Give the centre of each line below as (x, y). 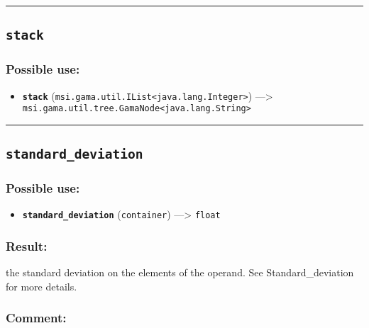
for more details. (42, 286)
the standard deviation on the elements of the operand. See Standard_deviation (180, 272)
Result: (27, 246)
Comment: (36, 318)
